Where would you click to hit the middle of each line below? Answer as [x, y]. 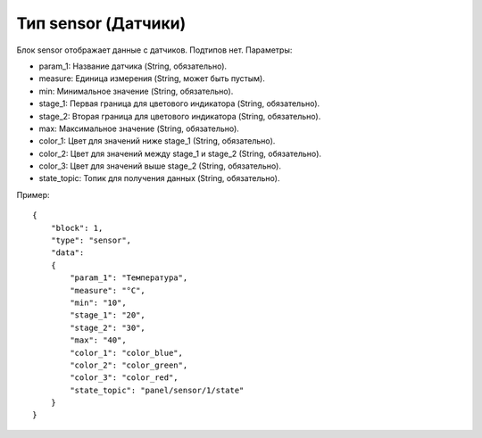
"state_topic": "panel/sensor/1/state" [157, 390]
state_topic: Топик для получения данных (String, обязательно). [159, 178]
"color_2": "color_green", [129, 365]
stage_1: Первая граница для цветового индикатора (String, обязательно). [179, 103]
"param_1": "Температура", [129, 278]
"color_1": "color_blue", [126, 353]
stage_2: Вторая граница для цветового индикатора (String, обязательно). [180, 116]
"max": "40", [98, 340]
